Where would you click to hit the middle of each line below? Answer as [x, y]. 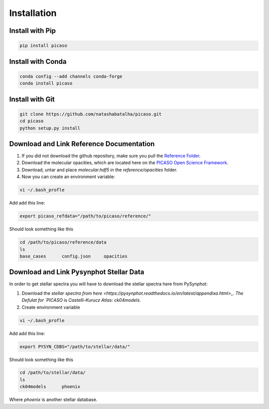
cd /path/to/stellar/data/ [53, 373]
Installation [33, 13]
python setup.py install [50, 128]
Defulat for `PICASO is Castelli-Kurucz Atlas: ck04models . [81, 300]
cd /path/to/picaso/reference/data [63, 242]
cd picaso [32, 121]
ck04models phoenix [50, 387]
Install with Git [32, 99]
